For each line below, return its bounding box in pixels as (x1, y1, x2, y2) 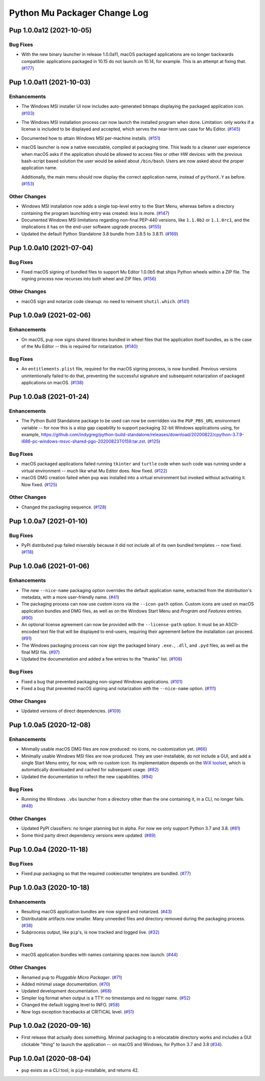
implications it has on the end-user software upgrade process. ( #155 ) (21, 224, 161, 230)
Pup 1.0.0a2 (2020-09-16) (9, 1021, 91, 1030)
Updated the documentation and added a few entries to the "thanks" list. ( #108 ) (21, 656, 183, 662)
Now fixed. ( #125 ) (21, 481, 57, 487)
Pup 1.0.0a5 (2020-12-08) (9, 721, 91, 729)
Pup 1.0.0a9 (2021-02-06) (9, 311, 91, 320)
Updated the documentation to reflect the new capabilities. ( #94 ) (21, 774, 153, 780)
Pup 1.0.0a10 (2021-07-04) (9, 243, 93, 252)
